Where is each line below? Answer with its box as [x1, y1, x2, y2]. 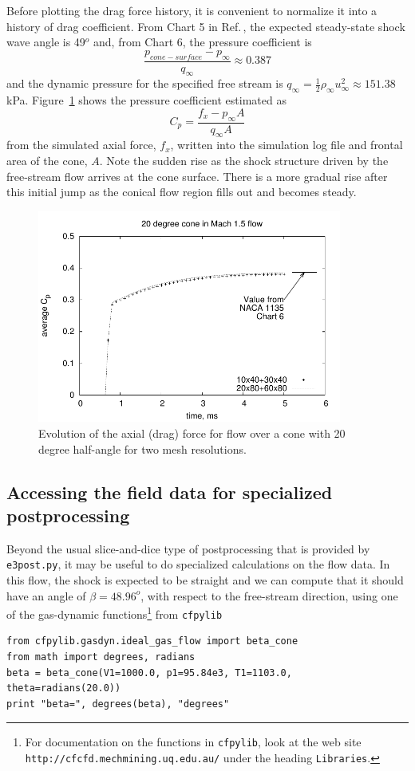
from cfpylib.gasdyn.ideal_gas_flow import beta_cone [6, 635, 298, 647]
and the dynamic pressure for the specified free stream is [6, 75, 283, 92]
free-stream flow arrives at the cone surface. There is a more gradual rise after [6, 167, 388, 184]
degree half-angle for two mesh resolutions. [38, 440, 247, 457]
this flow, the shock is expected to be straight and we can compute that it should [6, 571, 404, 588]
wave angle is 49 [6, 33, 85, 50]
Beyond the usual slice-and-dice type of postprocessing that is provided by [6, 540, 370, 557]
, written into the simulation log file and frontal [170, 136, 403, 153]
